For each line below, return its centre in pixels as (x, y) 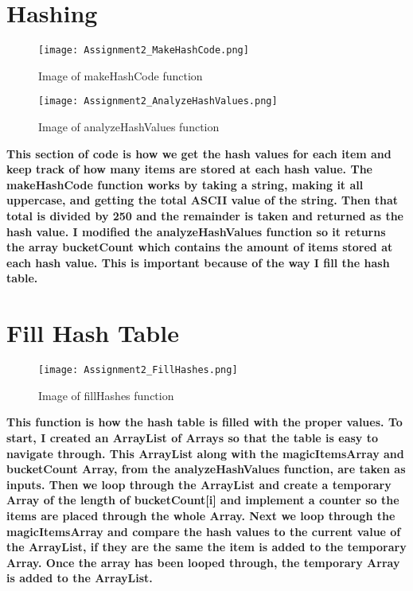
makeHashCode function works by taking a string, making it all (185, 184)
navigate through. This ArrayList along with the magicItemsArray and (205, 453)
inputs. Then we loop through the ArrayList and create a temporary (199, 484)
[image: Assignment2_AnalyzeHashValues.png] (158, 101)
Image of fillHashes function (106, 395)
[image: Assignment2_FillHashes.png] (138, 370)
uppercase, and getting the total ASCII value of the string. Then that (203, 200)
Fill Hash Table (93, 333)
